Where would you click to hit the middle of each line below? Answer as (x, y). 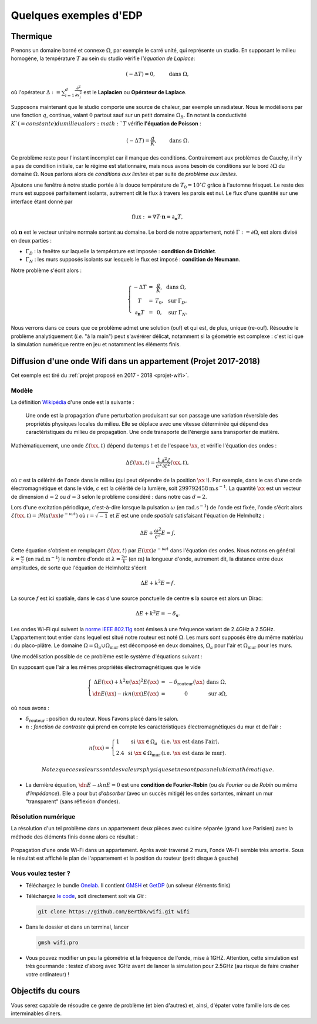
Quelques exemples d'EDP (77, 15)
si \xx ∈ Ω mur (144, 754)
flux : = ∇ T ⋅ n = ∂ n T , (157, 217)
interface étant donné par (42, 201)
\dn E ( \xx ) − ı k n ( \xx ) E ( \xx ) (126, 694)
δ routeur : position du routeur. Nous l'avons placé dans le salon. (102, 720)
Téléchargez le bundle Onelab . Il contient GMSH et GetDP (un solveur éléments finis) (128, 885)
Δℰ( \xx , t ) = (140, 463)
